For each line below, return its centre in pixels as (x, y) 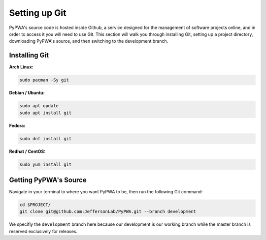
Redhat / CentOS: (27, 151)
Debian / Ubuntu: (27, 93)
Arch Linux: (21, 67)
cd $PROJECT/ (35, 205)
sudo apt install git (46, 113)
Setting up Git (38, 13)
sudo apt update (39, 106)
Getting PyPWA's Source (48, 180)
